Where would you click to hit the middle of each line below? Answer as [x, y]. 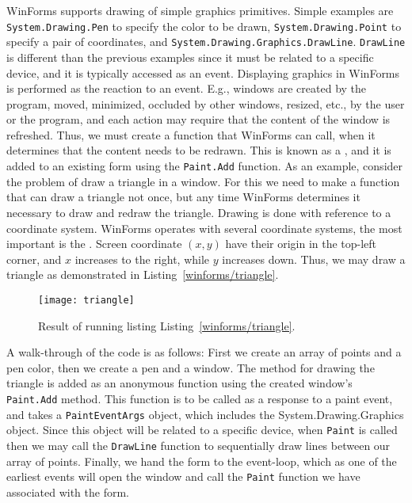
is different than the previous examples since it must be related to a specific [190, 57]
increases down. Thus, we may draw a [314, 259]
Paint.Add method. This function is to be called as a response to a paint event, [200, 398]
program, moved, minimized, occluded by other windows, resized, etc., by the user [206, 103]
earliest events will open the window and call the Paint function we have [183, 476]
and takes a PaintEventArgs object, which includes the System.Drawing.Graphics [205, 414]
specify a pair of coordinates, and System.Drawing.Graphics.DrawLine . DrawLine [206, 42]
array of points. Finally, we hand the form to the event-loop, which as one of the [202, 461]
